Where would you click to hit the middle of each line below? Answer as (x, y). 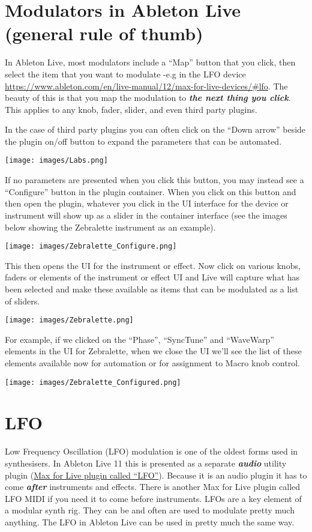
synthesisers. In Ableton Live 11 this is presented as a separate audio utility (146, 463)
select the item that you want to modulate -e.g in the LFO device (125, 74)
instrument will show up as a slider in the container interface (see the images (146, 215)
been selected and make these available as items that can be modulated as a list (152, 289)
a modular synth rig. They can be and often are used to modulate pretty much (150, 510)
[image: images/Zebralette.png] (69, 320)
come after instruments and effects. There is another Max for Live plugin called (153, 487)
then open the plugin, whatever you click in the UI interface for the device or (147, 203)
